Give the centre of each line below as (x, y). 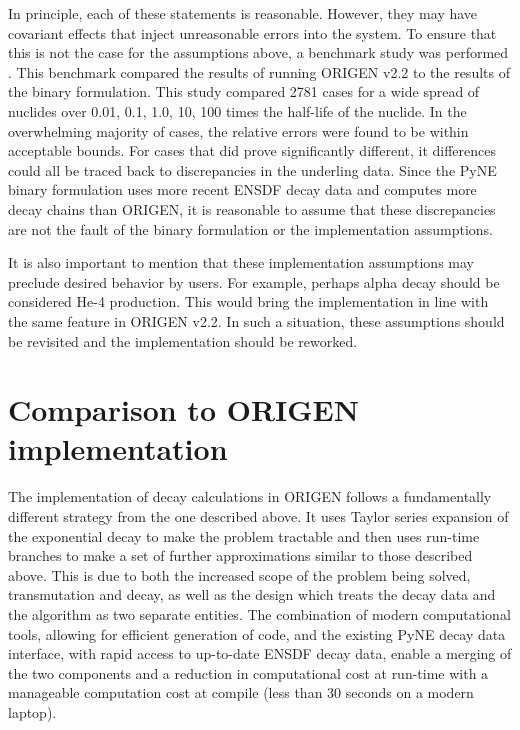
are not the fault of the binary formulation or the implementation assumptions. (250, 228)
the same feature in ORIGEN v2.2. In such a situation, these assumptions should (256, 320)
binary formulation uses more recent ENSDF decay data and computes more (242, 189)
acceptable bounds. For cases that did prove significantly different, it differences (252, 150)
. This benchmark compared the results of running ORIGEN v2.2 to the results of (259, 71)
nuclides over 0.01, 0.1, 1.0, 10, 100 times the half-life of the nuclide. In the (237, 110)
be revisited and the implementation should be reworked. (183, 340)
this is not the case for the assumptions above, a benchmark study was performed (258, 52)
